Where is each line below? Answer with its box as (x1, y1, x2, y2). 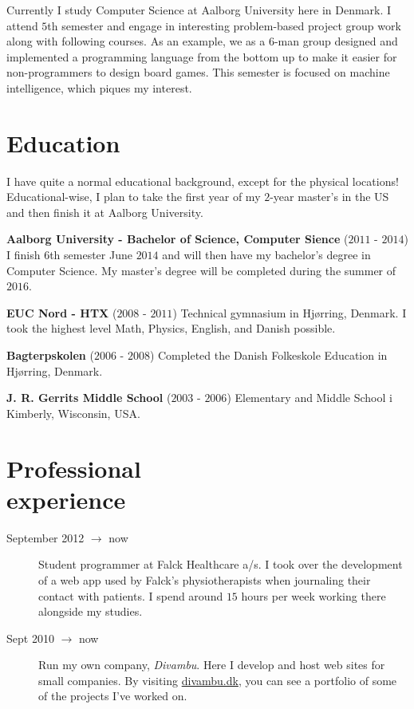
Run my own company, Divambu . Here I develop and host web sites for (38, 656, 385, 673)
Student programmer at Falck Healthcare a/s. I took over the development (38, 556, 403, 573)
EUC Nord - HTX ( (6, 304, 117, 321)
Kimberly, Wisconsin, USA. (6, 404, 140, 421)
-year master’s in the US (270, 188, 389, 205)
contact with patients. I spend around (38, 587, 223, 604)
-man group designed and (274, 33, 398, 49)
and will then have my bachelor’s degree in (162, 246, 371, 263)
